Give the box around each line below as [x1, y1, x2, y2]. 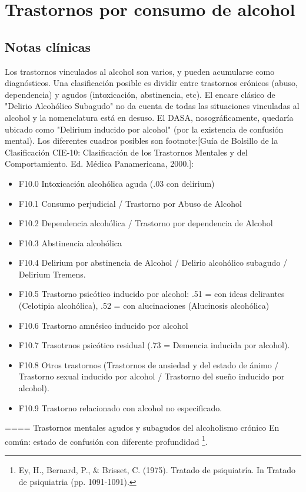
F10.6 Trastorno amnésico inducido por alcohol [18, 319, 188, 331]
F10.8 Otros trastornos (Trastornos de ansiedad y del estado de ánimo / [18, 358, 279, 371]
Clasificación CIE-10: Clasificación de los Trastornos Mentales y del [5, 146, 248, 158]
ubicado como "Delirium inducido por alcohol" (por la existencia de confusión [5, 123, 284, 135]
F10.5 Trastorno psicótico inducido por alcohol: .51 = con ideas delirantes [18, 288, 285, 300]
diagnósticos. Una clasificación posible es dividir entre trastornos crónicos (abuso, [5, 77, 298, 89]
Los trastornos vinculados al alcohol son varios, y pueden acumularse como [5, 65, 275, 77]
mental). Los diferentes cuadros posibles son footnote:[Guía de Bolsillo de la [5, 134, 278, 147]
